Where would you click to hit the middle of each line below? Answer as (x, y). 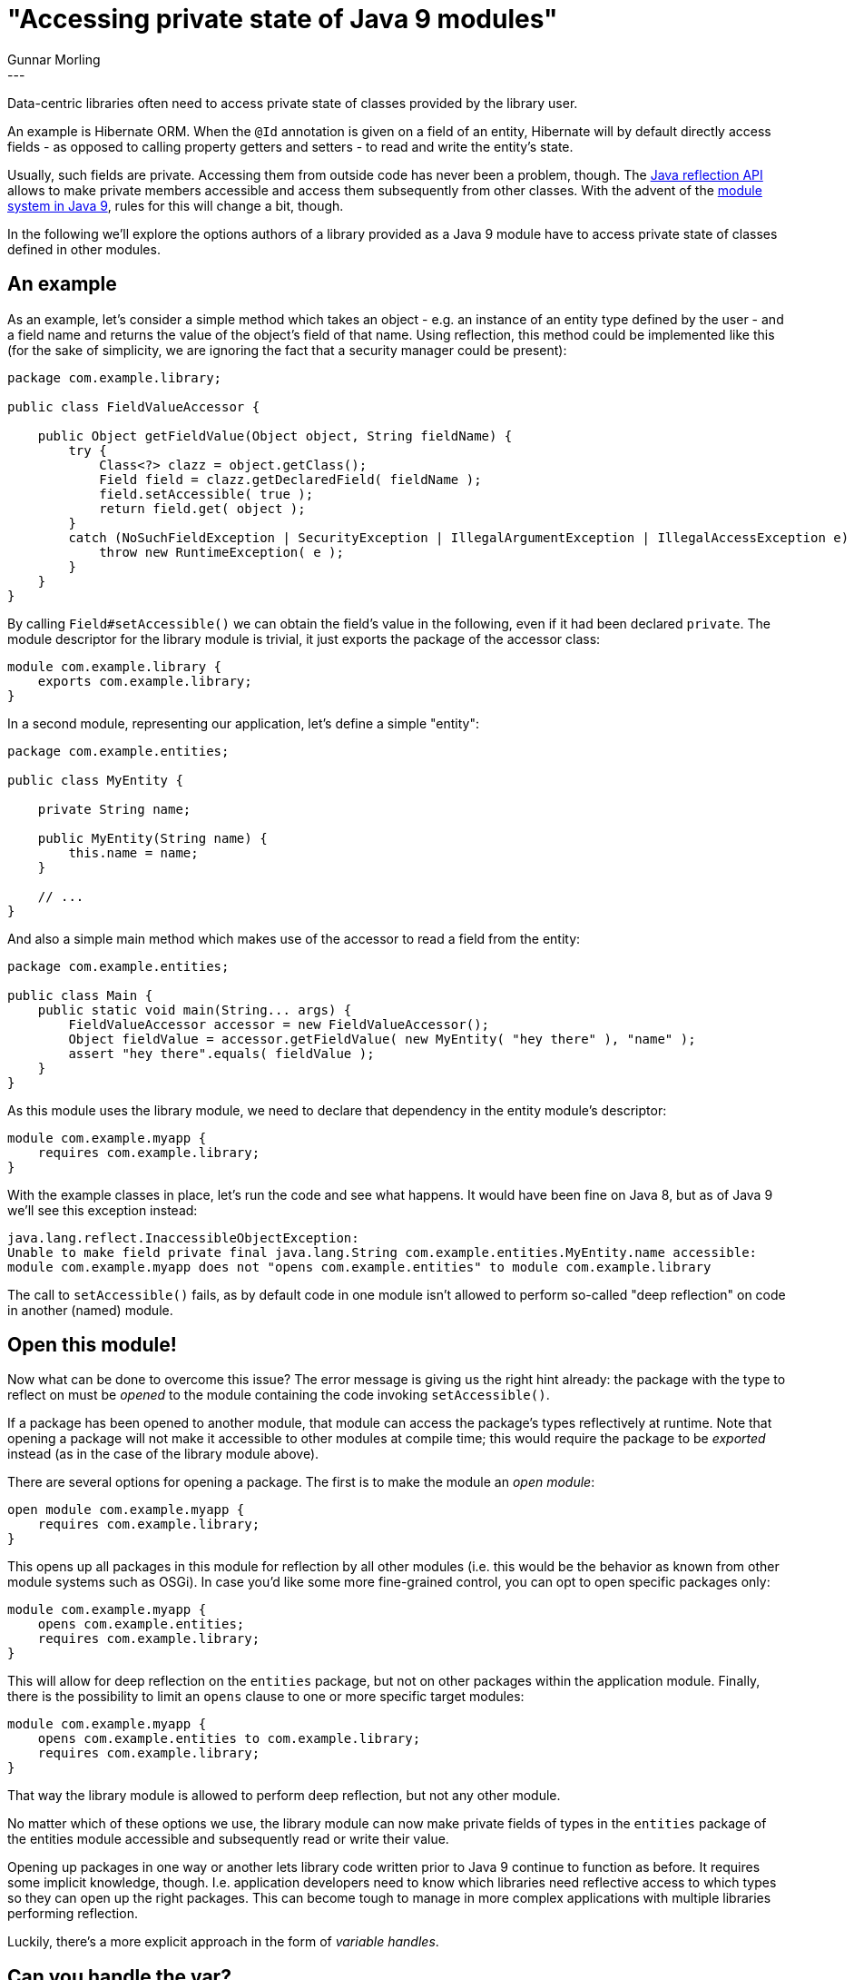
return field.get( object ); (202, 508)
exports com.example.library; (145, 681)
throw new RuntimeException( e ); (221, 552)
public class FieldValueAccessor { (134, 406)
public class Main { (80, 995)
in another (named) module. (90, 1310)
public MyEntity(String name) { (152, 838)
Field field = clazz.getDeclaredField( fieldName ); (290, 479)
